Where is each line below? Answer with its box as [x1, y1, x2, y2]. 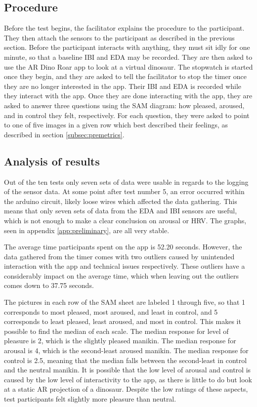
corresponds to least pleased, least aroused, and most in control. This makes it [4, 316, 241, 326]
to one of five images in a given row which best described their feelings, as [4, 120, 228, 130]
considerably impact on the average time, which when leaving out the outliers [4, 270, 239, 281]
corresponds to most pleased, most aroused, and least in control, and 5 [4, 306, 218, 317]
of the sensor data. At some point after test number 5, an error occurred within [4, 186, 245, 197]
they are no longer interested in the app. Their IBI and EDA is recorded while [4, 81, 242, 91]
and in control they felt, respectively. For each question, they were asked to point [4, 110, 250, 120]
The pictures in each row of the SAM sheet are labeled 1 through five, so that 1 [4, 297, 246, 307]
